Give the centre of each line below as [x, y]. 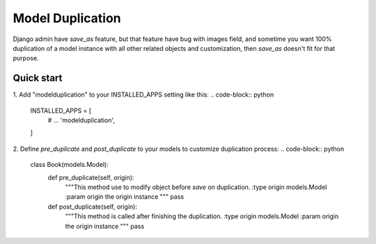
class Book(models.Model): [70, 165]
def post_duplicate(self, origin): [92, 206]
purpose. [26, 58]
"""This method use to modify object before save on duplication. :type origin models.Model [196, 187]
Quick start [38, 78]
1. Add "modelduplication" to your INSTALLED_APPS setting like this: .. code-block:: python [143, 95]
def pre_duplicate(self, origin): [91, 177]
